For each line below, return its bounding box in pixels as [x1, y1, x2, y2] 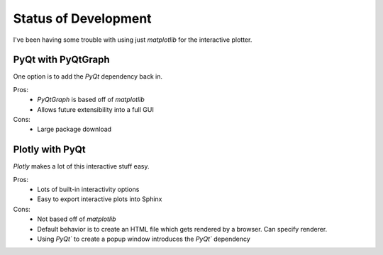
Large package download [37, 125, 112, 134]
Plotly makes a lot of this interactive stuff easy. [13, 162, 150, 171]
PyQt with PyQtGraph [13, 54, 110, 66]
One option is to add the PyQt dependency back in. [13, 72, 163, 81]
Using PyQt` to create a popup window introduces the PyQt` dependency [37, 234, 251, 244]
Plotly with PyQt [13, 144, 87, 156]
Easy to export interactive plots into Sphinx [37, 195, 162, 203]
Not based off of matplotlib [37, 215, 116, 223]
